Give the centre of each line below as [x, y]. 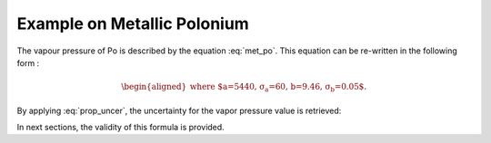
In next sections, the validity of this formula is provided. [120, 128]
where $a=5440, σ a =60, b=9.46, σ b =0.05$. [278, 88]
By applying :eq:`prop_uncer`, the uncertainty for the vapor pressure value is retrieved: [179, 110]
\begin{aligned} [154, 87]
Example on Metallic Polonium [133, 24]
